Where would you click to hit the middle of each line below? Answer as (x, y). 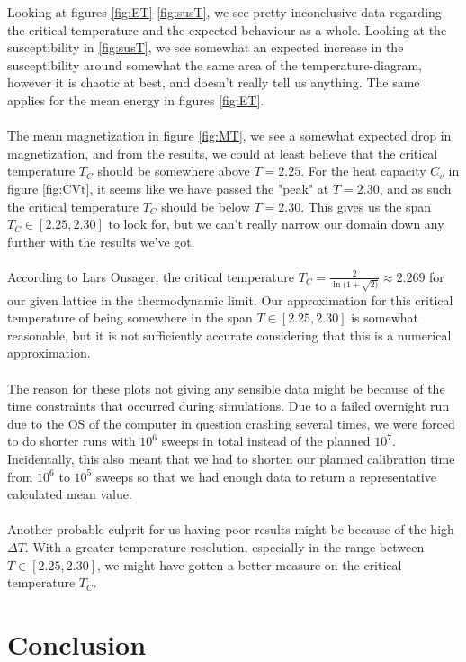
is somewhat (385, 317)
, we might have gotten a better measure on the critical (249, 564)
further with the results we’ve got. (101, 241)
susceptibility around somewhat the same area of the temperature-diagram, (215, 64)
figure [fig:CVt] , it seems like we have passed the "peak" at (168, 188)
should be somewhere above (174, 171)
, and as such (415, 188)
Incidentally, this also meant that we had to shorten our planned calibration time (231, 458)
